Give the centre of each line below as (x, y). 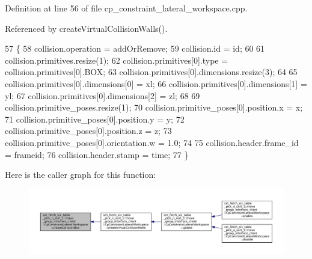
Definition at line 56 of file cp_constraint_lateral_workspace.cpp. (126, 8)
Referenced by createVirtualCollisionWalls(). (86, 28)
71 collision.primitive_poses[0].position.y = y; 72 (95, 119)
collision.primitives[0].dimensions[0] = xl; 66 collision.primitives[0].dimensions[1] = (156, 83)
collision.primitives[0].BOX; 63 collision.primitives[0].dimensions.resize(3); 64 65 (151, 72)
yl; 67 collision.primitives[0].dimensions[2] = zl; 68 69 (102, 95)
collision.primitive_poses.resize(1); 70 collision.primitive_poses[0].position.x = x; (154, 107)
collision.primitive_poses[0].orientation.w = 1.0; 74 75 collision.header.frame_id (152, 142)
